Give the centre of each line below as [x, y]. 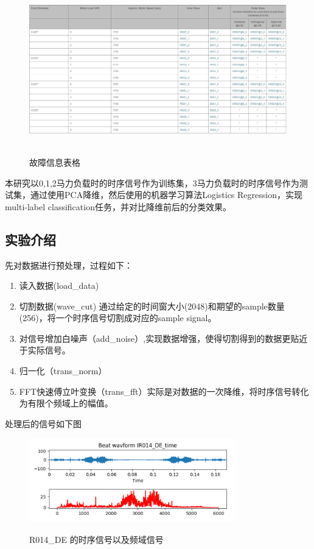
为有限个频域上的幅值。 [66, 403]
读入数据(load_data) [59, 285]
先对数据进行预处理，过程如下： [69, 265]
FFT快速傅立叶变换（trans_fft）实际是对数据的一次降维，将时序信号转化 [164, 391]
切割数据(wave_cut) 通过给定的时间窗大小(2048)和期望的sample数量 [152, 306]
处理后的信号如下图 [43, 423]
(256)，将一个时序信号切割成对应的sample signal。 [118, 318]
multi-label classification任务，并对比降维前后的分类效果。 [118, 206]
